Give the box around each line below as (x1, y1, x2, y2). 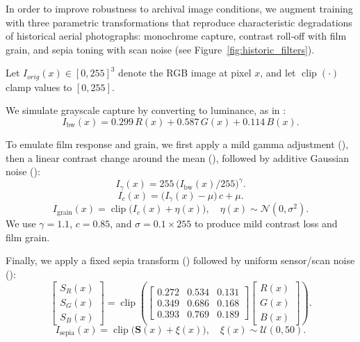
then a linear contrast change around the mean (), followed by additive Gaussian (6, 150, 349, 165)
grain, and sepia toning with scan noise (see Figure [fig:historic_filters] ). (6, 42, 315, 56)
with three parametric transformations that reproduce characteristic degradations (6, 15, 352, 29)
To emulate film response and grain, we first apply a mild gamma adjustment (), (6, 137, 349, 152)
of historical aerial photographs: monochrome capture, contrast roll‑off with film (6, 28, 347, 43)
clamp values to (6, 79, 72, 94)
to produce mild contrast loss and (194, 216, 338, 231)
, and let (260, 65, 296, 80)
